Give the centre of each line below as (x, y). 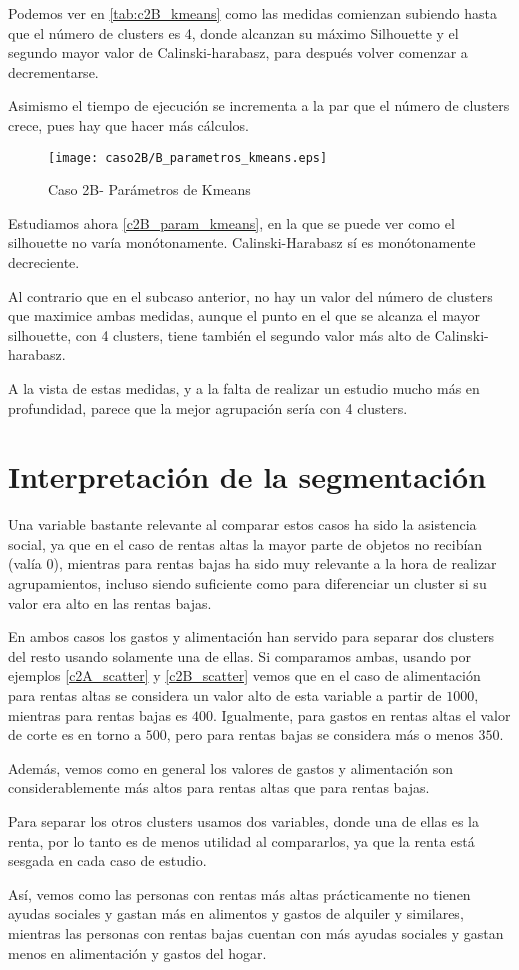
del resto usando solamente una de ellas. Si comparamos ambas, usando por (240, 655)
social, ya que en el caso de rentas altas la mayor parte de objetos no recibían (245, 543)
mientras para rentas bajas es (98, 714)
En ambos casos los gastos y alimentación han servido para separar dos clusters (251, 636)
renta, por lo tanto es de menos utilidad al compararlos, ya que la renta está (241, 840)
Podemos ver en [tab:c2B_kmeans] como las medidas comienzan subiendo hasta (252, 13)
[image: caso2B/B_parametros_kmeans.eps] (188, 157)
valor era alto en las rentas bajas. (110, 602)
